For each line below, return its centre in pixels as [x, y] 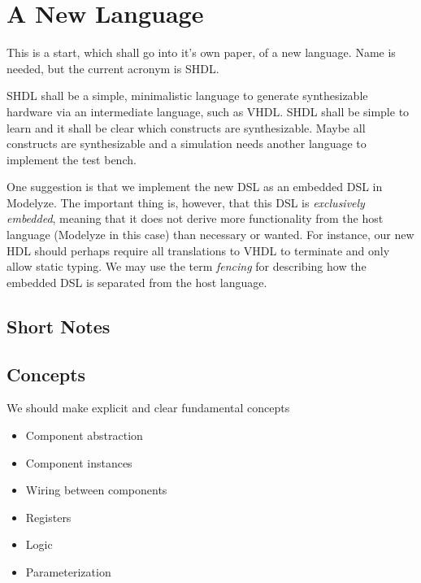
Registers [48, 517]
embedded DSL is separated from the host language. [137, 282]
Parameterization [68, 571]
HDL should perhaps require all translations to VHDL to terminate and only [198, 250]
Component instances [79, 462]
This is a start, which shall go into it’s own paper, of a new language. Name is [201, 52]
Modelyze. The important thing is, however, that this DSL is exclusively [186, 202]
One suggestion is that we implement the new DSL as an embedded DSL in [195, 187]
